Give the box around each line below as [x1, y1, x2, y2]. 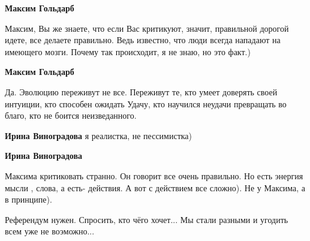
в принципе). [5, 193, 52, 206]
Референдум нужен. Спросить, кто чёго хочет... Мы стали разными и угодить [5, 213, 288, 225]
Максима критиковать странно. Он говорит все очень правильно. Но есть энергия [5, 169, 303, 182]
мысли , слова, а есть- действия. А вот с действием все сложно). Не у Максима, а [5, 181, 306, 194]
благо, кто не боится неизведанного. [5, 109, 137, 122]
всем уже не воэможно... [5, 225, 95, 237]
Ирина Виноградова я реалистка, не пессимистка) [5, 129, 192, 141]
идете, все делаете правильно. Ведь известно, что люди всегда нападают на [5, 34, 281, 46]
